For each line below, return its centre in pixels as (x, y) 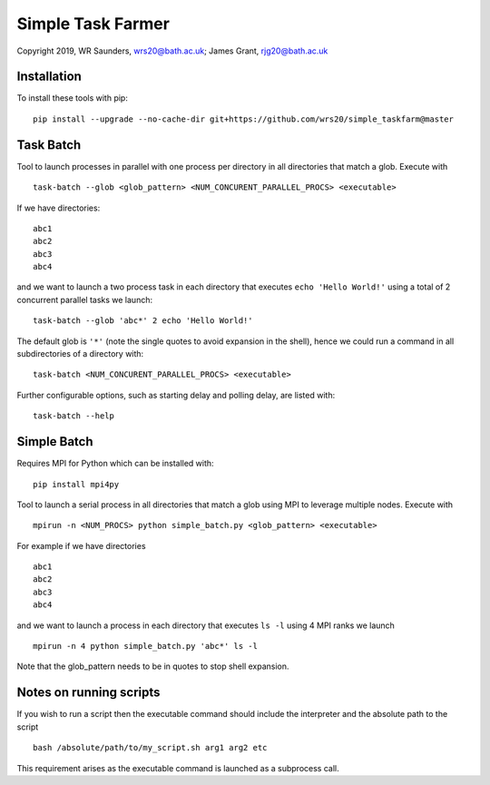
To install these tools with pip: (73, 98)
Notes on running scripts (88, 693)
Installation (49, 77)
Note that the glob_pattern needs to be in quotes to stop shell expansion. (153, 666)
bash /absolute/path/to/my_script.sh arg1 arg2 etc (150, 748)
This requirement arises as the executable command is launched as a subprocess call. (178, 768)
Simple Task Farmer (93, 24)
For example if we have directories (81, 545)
